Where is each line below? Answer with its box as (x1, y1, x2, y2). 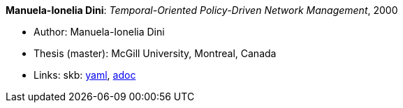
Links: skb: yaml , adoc (34, 69, 136, 81)
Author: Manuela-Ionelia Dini (34, 26, 165, 38)
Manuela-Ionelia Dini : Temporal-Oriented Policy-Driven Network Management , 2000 (6, 4, 398, 16)
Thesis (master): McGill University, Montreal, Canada (34, 47, 277, 59)
